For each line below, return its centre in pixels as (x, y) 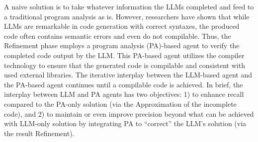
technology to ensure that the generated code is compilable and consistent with (125, 65)
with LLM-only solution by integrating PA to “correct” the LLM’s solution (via (125, 123)
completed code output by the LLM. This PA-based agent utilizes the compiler (124, 55)
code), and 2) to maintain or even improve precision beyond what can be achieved (129, 113)
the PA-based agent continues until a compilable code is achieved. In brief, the (124, 84)
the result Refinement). (39, 133)
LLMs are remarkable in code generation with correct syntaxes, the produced (122, 26)
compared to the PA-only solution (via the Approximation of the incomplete (120, 104)
